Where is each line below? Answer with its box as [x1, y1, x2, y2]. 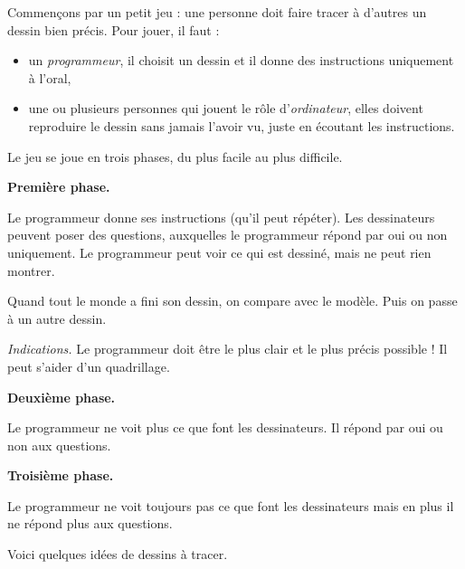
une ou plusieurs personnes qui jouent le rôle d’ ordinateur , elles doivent [28, 99, 423, 118]
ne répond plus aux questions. [7, 514, 173, 533]
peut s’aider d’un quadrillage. [7, 356, 170, 375]
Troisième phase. [7, 466, 114, 485]
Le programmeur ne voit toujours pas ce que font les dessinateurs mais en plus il [7, 496, 454, 515]
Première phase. [7, 177, 110, 196]
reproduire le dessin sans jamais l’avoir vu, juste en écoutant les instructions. [28, 116, 455, 135]
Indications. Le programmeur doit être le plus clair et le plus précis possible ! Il [7, 339, 448, 358]
